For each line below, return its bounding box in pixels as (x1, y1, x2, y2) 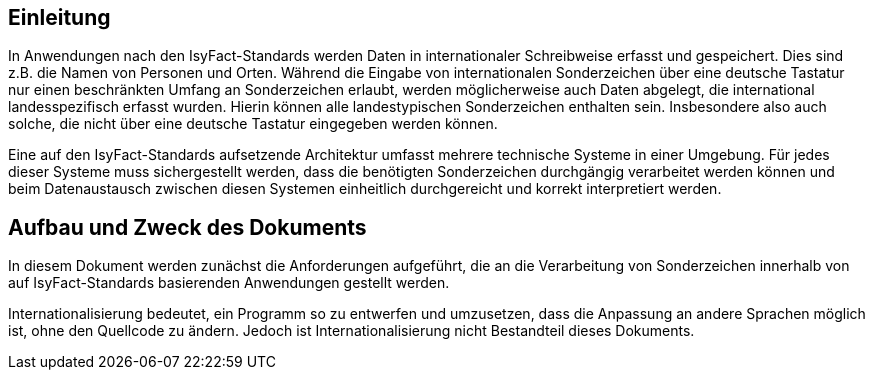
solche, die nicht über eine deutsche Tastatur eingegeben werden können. (8, 115, 498, 133)
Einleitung (8, 5, 111, 30)
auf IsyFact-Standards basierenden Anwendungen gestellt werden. (8, 274, 450, 292)
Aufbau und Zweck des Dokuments (8, 214, 367, 240)
